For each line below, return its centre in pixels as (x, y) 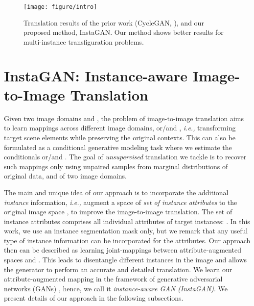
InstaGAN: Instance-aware (96, 75)
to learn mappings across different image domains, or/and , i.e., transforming (120, 128)
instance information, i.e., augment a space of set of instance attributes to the (121, 202)
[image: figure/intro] (60, 7)
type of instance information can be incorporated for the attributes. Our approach (127, 240)
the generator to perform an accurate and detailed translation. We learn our (118, 269)
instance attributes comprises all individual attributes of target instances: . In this (127, 221)
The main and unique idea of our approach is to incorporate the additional (116, 192)
